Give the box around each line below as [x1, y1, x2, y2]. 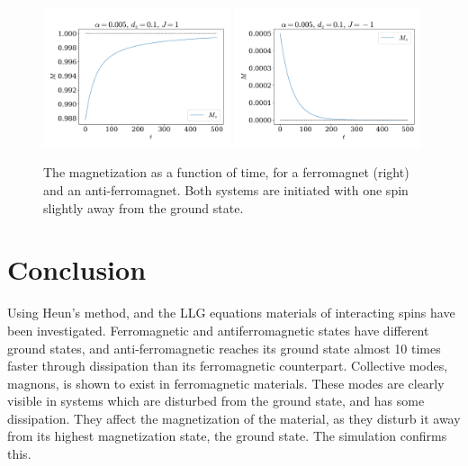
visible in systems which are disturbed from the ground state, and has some [7, 391, 425, 410]
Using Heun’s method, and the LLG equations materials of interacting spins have [7, 303, 455, 322]
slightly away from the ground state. [43, 198, 244, 217]
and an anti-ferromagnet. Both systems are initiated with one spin [43, 181, 409, 199]
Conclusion [7, 251, 147, 288]
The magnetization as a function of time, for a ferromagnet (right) [43, 163, 409, 182]
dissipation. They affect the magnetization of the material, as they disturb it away [7, 408, 461, 427]
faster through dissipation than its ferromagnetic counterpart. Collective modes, [7, 356, 448, 375]
